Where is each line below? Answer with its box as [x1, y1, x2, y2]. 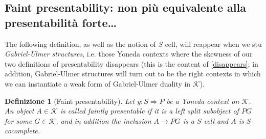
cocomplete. [5, 125, 40, 136]
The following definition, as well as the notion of [5, 38, 156, 49]
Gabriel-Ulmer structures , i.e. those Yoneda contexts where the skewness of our [5, 48, 253, 59]
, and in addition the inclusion [56, 115, 151, 126]
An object [5, 105, 34, 116]
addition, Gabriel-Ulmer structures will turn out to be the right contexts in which [5, 68, 261, 79]
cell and [204, 115, 229, 126]
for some [5, 115, 32, 126]
